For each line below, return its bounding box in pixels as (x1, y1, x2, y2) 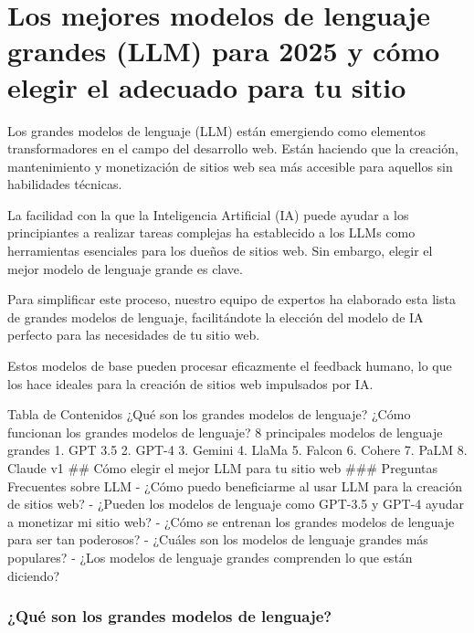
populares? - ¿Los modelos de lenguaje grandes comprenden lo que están (7, 547, 413, 566)
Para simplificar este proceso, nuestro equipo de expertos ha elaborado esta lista (7, 290, 456, 309)
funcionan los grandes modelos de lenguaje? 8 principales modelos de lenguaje (7, 422, 443, 441)
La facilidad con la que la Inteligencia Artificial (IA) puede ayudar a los (7, 205, 409, 224)
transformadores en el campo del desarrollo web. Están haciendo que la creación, (7, 139, 458, 158)
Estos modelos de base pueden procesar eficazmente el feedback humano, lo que (7, 356, 452, 375)
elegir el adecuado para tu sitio (7, 68, 406, 105)
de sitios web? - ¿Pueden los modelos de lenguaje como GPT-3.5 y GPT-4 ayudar (7, 494, 465, 513)
